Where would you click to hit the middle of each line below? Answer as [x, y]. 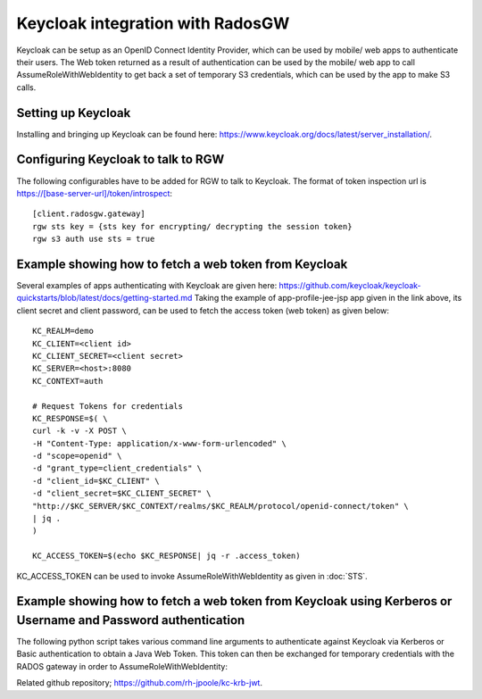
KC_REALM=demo [63, 331]
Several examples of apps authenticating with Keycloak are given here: [147, 285]
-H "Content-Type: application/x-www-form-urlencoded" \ [160, 443]
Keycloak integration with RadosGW [153, 23]
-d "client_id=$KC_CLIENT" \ [96, 481]
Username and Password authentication [131, 620]
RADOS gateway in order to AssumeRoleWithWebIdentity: [122, 666]
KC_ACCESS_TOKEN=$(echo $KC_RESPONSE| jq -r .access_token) [166, 556]
